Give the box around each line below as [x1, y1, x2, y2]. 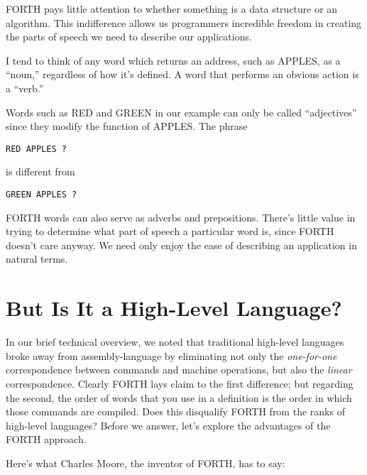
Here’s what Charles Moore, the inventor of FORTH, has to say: [6, 455, 285, 470]
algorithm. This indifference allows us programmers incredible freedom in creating [6, 15, 362, 30]
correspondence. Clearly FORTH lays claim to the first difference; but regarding [6, 376, 354, 391]
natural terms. [6, 251, 68, 266]
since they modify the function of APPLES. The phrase [6, 119, 248, 133]
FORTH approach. [6, 432, 87, 447]
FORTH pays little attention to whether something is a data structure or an [6, 1, 338, 16]
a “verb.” [6, 80, 44, 95]
